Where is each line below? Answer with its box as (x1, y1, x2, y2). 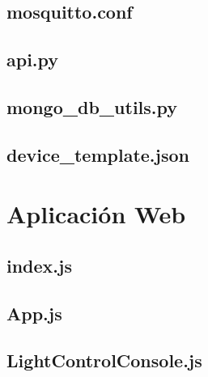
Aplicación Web (6, 197, 186, 231)
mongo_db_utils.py (6, 94, 178, 119)
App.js (6, 300, 62, 325)
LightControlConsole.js (6, 348, 202, 373)
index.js (6, 252, 72, 277)
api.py (6, 47, 59, 72)
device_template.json (6, 142, 189, 167)
